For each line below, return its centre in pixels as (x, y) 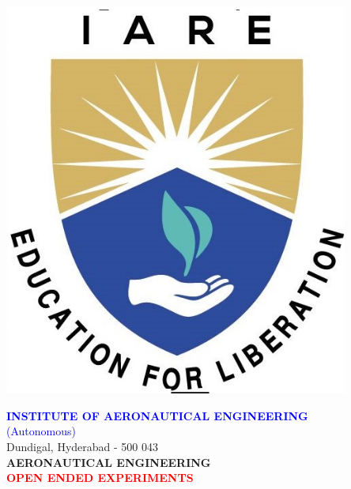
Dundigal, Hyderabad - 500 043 (82, 446)
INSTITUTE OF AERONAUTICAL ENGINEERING (157, 415)
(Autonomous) (41, 431)
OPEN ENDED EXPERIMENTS (100, 478)
